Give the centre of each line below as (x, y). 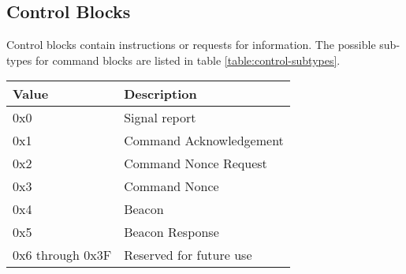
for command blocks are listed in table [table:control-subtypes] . (188, 60)
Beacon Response (171, 232)
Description (160, 94)
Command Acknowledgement (204, 141)
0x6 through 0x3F (62, 255)
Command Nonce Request (196, 163)
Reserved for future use (188, 255)
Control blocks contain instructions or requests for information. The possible (191, 45)
